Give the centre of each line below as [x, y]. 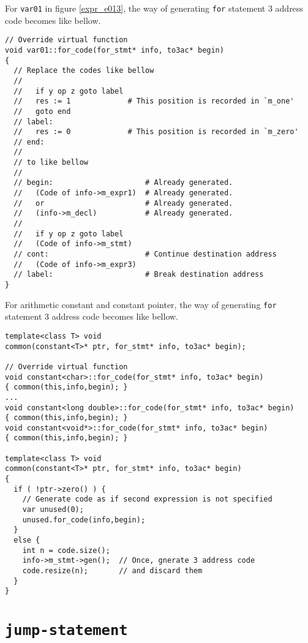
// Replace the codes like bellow [84, 71]
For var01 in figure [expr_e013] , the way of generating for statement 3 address [154, 8]
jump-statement [66, 630]
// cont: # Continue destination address [145, 254]
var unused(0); [53, 510]
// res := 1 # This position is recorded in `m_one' [154, 101]
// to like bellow [51, 163]
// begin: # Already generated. [123, 183]
